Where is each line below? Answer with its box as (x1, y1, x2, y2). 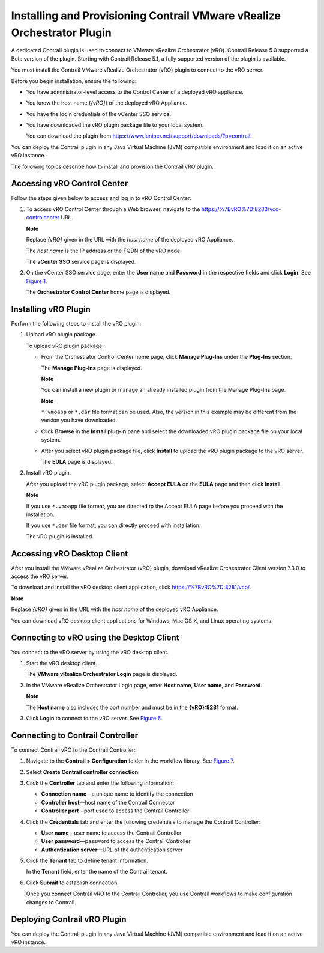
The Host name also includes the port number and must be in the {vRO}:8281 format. (26, 704, 238, 711)
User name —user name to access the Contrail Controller (41, 829, 182, 836)
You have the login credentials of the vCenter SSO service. (26, 110, 172, 117)
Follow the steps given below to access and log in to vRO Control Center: (11, 194, 192, 201)
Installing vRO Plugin (11, 304, 91, 314)
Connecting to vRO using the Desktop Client (11, 633, 179, 643)
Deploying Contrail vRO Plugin (11, 914, 127, 925)
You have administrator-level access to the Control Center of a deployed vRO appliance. (26, 88, 244, 96)
